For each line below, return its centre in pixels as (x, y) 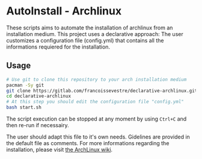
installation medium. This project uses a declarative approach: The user (95, 34)
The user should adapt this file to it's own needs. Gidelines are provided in (98, 137)
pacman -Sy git (25, 85)
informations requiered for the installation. (58, 47)
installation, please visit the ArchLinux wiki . (60, 149)
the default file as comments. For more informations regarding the (88, 143)
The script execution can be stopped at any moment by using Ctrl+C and (96, 119)
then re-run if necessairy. (38, 125)
